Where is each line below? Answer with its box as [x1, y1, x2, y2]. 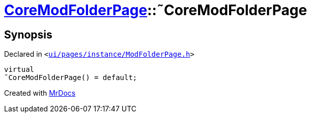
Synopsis [4, 28, 52, 41]
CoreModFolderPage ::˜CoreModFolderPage [4, 2, 307, 19]
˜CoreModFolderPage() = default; [4, 73, 137, 82]
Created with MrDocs [4, 89, 76, 98]
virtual [4, 65, 35, 74]
